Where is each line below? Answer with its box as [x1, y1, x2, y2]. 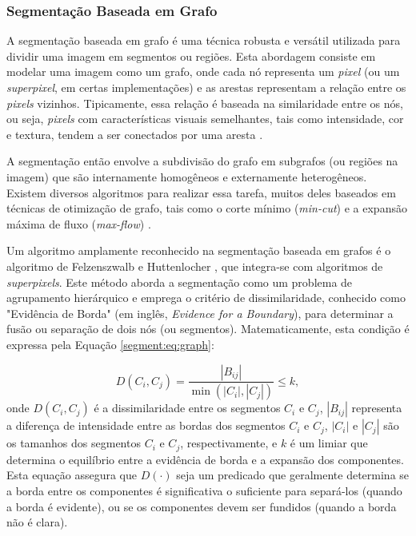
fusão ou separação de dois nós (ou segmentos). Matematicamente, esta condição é [6, 320, 410, 337]
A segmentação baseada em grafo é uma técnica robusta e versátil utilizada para [6, 32, 401, 49]
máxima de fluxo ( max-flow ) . [6, 215, 151, 232]
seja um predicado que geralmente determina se [176, 467, 410, 483]
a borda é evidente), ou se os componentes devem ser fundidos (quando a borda [6, 498, 397, 514]
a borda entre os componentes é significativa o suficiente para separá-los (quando [6, 482, 402, 499]
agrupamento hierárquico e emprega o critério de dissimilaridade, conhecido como [6, 289, 406, 306]
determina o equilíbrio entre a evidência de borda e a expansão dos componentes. [6, 451, 404, 467]
